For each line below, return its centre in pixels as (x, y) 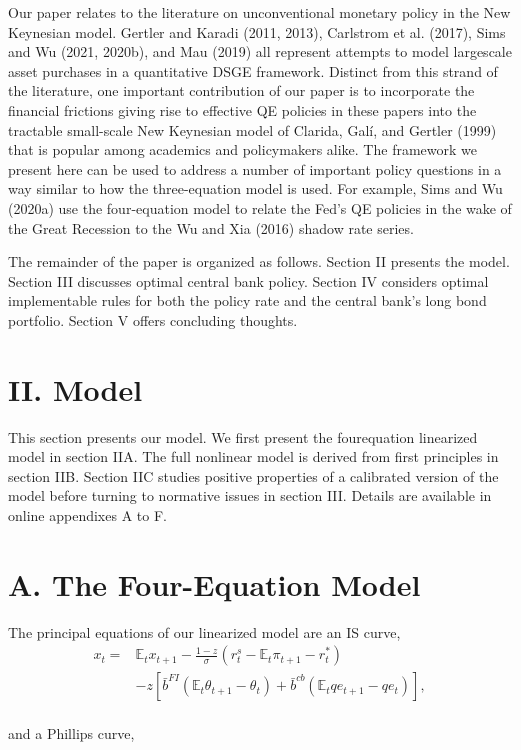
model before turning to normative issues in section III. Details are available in (250, 495)
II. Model (75, 388)
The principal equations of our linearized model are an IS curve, (204, 631)
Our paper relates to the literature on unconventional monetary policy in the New (259, 12)
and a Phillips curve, (71, 732)
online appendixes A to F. (87, 515)
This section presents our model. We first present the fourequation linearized (243, 436)
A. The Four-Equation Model (214, 583)
